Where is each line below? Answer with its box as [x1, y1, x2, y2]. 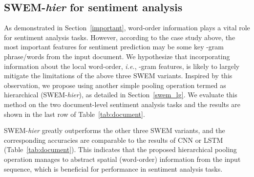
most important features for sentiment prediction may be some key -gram [4, 42, 224, 52]
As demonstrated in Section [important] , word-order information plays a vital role [4, 22, 250, 33]
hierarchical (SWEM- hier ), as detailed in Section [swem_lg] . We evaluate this [4, 89, 237, 100]
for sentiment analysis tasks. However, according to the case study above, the [4, 32, 235, 42]
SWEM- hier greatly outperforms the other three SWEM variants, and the [4, 125, 225, 135]
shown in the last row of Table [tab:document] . [4, 109, 145, 119]
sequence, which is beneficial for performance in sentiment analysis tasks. [4, 163, 223, 174]
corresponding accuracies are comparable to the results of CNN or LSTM [4, 134, 223, 145]
